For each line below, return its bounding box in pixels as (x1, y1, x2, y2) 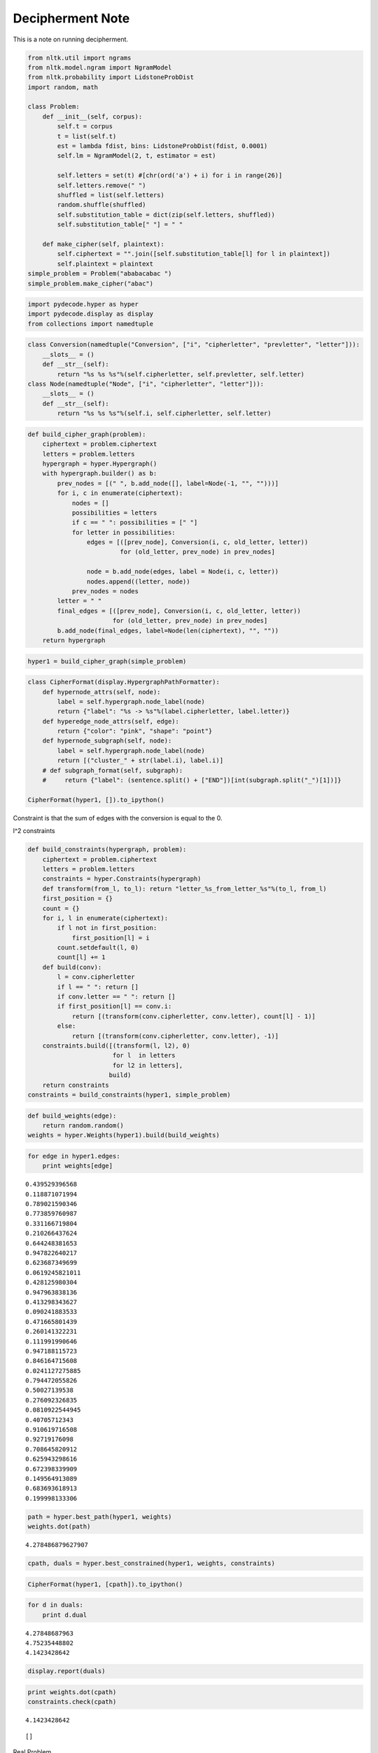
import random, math (27, 83, 98, 91)
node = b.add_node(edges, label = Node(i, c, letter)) (86, 568, 279, 576)
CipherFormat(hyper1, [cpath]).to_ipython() (27, 1580, 183, 1588)
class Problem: (27, 102, 80, 111)
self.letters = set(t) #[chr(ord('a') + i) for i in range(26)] (57, 172, 283, 180)
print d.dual (42, 1611, 87, 1619)
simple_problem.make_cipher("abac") (27, 279, 154, 287)
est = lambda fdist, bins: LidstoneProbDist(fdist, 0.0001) (57, 142, 268, 150)
